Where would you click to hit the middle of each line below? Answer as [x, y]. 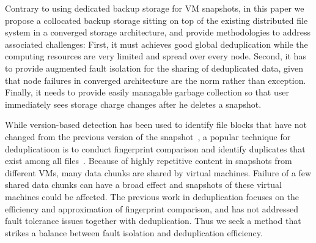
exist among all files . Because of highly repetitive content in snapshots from [149, 161]
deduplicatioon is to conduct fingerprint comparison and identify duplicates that [155, 148]
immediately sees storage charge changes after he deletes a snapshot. [133, 104]
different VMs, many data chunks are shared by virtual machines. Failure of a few [158, 172]
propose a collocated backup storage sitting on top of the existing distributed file [156, 20]
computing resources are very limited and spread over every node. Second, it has [156, 56]
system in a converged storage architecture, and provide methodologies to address [158, 32]
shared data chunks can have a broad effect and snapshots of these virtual [143, 185]
